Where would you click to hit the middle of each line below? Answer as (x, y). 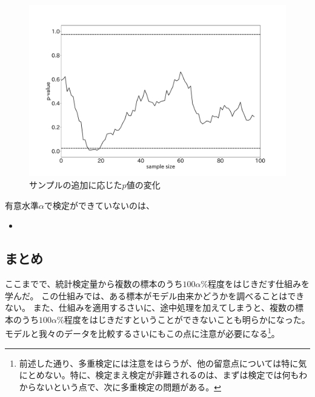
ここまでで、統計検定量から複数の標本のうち (94, 283)
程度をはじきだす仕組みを (259, 283)
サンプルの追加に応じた (76, 184)
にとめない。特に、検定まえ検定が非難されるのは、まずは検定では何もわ (163, 375)
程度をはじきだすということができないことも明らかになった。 (187, 319)
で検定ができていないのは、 (99, 205)
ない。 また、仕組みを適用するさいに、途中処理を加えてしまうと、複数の (150, 307)
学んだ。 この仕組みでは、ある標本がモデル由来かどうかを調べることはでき (155, 295)
